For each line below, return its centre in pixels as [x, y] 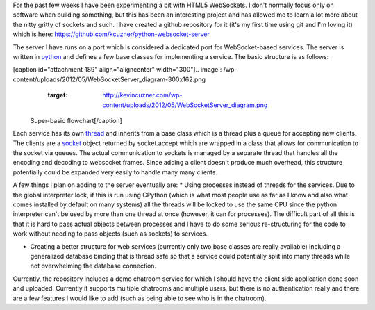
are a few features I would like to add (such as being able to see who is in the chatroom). [140, 298]
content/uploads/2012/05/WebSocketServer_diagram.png [185, 105]
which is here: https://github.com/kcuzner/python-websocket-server [111, 34]
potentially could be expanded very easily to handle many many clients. [115, 172]
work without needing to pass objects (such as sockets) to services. [110, 234]
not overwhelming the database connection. [93, 266]
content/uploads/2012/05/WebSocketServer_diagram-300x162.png [109, 79]
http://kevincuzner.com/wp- [142, 95]
